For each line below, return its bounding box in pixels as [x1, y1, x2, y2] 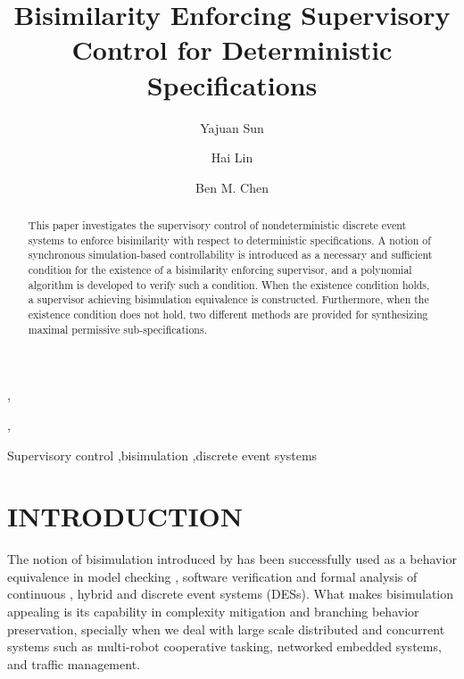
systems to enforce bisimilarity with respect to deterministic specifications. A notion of [28, 232, 431, 247]
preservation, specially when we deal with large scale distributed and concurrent [7, 619, 445, 638]
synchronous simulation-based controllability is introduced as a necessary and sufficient [28, 247, 433, 262]
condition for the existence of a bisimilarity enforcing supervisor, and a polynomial [28, 262, 412, 277]
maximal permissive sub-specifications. [28, 321, 207, 336]
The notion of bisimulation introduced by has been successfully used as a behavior [7, 550, 457, 568]
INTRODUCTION [7, 498, 244, 534]
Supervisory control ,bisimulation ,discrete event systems [7, 445, 318, 464]
